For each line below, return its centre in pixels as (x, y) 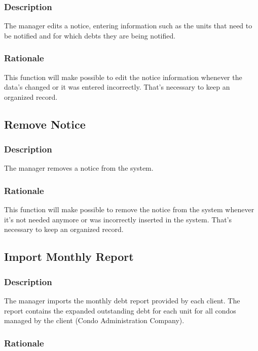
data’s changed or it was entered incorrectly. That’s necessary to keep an (117, 87)
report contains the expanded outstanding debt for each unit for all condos (120, 310)
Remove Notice (45, 124)
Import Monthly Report (69, 257)
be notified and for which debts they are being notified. (90, 35)
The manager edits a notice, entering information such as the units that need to (128, 26)
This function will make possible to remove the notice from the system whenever (129, 209)
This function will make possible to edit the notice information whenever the (123, 77)
